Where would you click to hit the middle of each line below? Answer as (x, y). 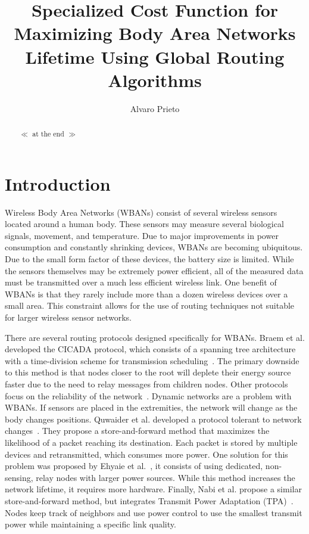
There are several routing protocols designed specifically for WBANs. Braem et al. (155, 337)
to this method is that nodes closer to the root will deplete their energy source (148, 372)
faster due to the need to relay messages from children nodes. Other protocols (146, 384)
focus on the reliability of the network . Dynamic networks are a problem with (148, 395)
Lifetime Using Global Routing (155, 56)
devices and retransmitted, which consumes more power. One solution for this (146, 454)
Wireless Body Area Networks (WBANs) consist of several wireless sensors (141, 212)
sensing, (19, 477)
